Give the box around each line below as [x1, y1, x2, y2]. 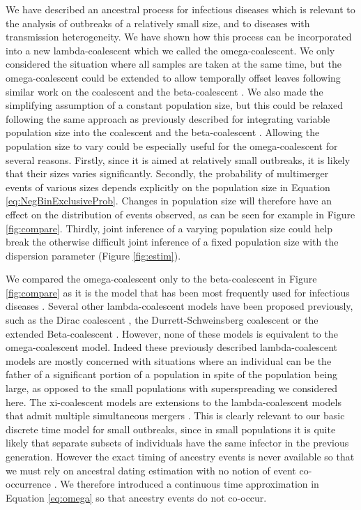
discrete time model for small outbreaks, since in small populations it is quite [6, 421, 336, 436]
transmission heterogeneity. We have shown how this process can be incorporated [6, 29, 352, 44]
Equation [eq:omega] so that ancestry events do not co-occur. [6, 490, 267, 504]
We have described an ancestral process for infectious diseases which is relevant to [6, 2, 355, 16]
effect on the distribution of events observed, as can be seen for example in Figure [6, 207, 355, 221]
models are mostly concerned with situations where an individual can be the [6, 353, 332, 368]
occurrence [6, 477, 52, 491]
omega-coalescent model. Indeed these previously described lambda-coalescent [6, 340, 338, 354]
